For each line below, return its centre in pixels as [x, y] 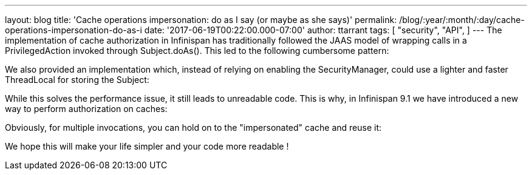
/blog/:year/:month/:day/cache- [462, 20]
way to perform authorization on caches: [86, 109]
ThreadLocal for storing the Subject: [77, 80]
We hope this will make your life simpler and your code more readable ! [147, 146]
